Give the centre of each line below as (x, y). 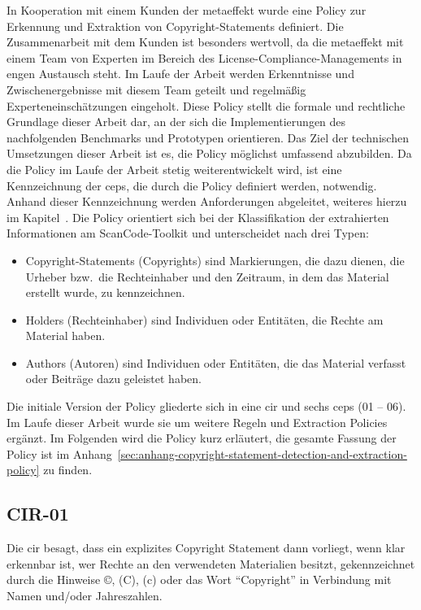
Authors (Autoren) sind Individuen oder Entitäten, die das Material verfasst (216, 362)
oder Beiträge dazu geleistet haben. (113, 379)
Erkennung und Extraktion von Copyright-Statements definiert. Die (175, 26)
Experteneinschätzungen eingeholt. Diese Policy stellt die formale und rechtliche (206, 105)
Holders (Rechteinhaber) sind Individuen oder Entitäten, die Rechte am (204, 319)
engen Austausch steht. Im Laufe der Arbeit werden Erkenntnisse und (180, 74)
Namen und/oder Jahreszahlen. (85, 596)
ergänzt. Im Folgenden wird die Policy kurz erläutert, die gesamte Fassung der (202, 438)
